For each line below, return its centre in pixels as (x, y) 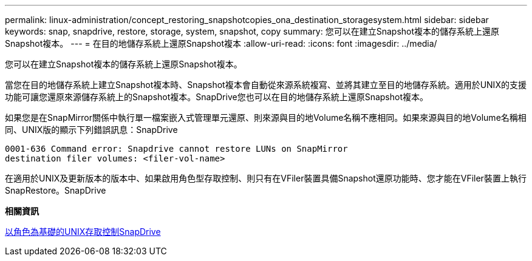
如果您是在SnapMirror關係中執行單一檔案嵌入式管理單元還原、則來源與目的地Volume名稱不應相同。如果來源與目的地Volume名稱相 (266, 117)
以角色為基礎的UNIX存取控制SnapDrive (83, 232)
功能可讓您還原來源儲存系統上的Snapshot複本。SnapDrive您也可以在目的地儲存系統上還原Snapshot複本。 (217, 97)
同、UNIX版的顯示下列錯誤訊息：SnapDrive (91, 130)
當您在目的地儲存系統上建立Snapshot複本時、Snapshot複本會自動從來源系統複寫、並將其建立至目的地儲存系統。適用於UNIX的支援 (266, 85)
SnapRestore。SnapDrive (56, 190)
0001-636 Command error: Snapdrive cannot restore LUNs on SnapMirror (176, 149)
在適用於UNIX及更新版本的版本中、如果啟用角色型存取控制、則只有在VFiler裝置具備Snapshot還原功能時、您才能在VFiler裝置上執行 (266, 178)
